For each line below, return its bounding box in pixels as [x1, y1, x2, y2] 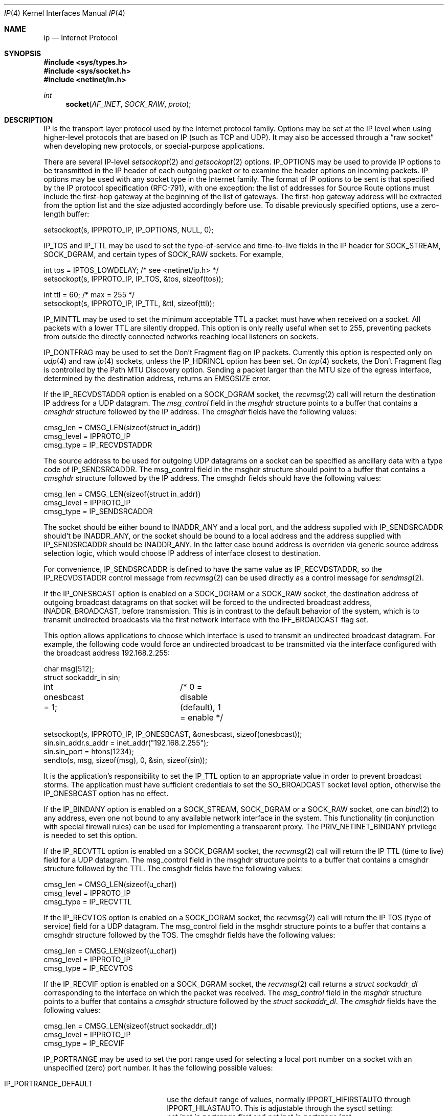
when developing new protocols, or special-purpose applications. [43, 142, 265, 150]
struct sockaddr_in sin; [43, 673, 120, 682]
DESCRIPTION [4, 115, 53, 124]
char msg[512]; [43, 664, 94, 673]
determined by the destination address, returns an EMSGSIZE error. [43, 374, 271, 383]
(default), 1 [180, 702, 221, 712]
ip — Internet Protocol [43, 33, 118, 42]
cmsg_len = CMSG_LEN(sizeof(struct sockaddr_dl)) [43, 1021, 217, 1030]
